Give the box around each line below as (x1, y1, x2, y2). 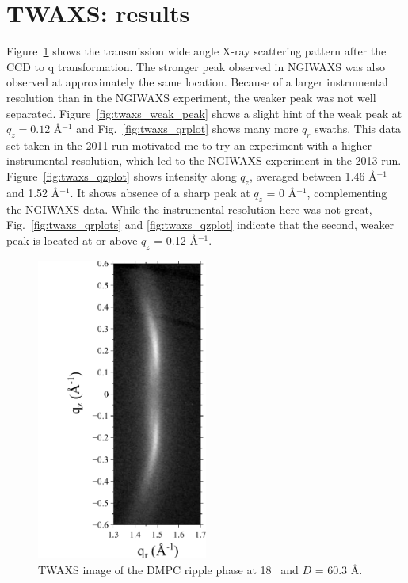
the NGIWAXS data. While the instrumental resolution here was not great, (6, 200, 372, 217)
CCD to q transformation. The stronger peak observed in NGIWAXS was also (6, 58, 386, 74)
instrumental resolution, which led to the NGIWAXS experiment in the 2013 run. (6, 152, 402, 169)
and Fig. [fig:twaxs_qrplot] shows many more (76, 120, 299, 137)
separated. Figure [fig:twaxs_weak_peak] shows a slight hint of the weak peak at (6, 105, 402, 121)
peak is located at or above (6, 231, 138, 248)
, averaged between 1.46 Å (249, 168, 377, 185)
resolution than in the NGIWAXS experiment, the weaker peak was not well (6, 89, 376, 105)
